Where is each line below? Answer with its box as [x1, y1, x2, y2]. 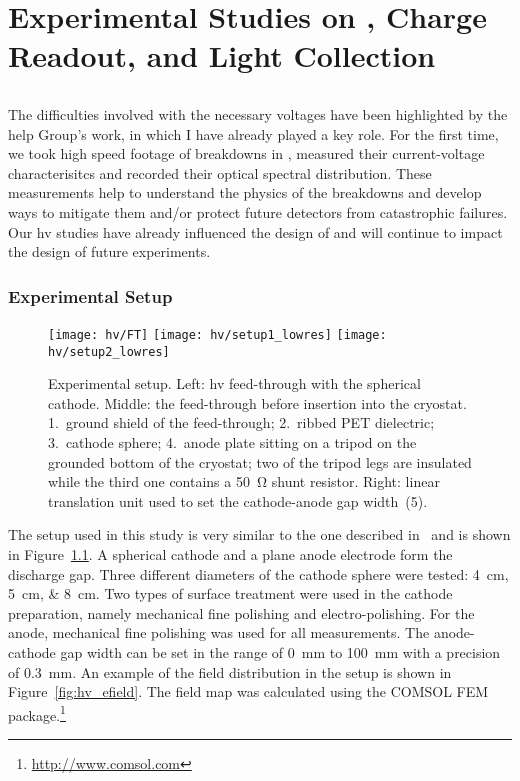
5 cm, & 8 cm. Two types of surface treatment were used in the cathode [8, 583, 453, 604]
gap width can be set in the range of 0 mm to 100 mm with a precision [60, 641, 501, 662]
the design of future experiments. [8, 241, 211, 262]
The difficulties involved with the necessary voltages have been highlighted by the [8, 103, 508, 124]
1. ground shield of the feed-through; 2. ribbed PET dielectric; [48, 412, 435, 433]
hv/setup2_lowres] [48, 344, 170, 359]
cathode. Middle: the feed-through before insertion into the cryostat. [48, 392, 467, 413]
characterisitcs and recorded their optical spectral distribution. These [8, 162, 432, 183]
